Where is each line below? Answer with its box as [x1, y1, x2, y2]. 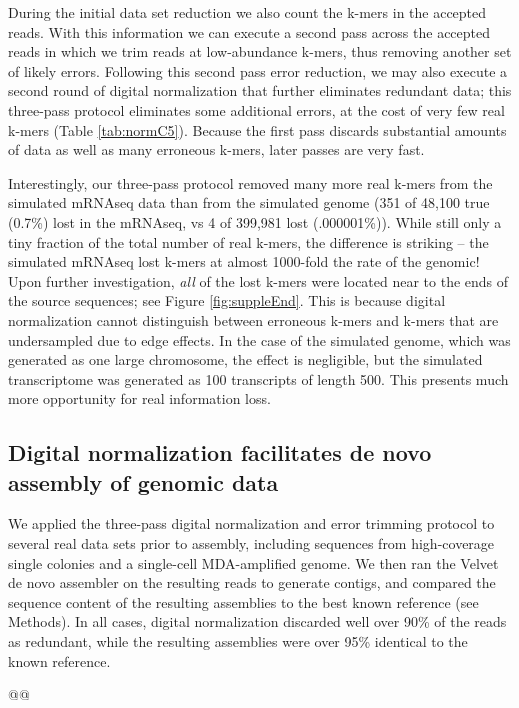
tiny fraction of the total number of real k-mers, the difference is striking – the [8, 231, 489, 252]
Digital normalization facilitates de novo [8, 437, 432, 468]
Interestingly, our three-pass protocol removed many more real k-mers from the [8, 172, 493, 193]
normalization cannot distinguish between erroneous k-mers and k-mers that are [8, 309, 499, 330]
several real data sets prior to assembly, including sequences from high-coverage [8, 533, 495, 554]
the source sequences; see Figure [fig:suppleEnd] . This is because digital [8, 290, 446, 311]
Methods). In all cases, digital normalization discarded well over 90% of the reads [8, 611, 507, 632]
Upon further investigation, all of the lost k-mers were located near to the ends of [8, 270, 509, 291]
